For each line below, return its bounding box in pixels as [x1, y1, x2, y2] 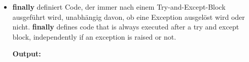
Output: [12, 48, 41, 59]
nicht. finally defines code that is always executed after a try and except [12, 21, 239, 32]
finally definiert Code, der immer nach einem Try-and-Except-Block [12, 2, 226, 12]
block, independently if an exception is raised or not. [12, 31, 176, 42]
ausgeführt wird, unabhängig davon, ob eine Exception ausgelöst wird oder [12, 11, 245, 22]
